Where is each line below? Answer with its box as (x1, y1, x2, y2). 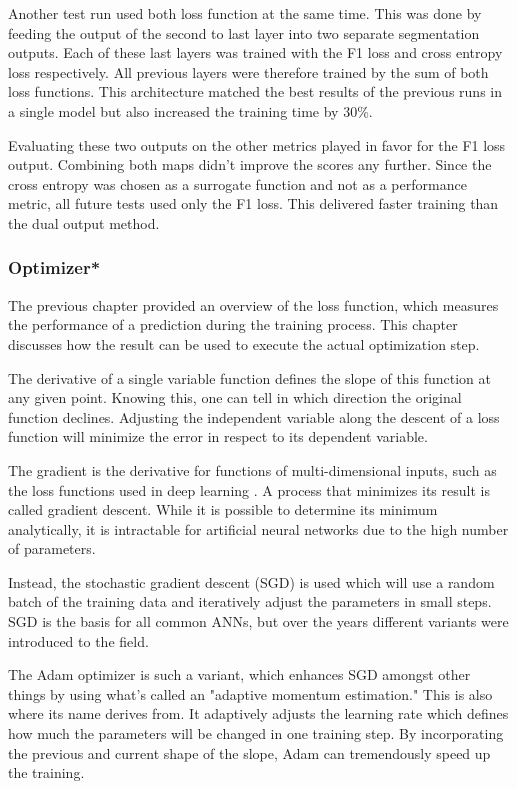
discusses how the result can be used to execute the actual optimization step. (8, 333, 480, 354)
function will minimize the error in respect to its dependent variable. (8, 426, 428, 447)
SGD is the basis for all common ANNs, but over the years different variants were (8, 611, 509, 632)
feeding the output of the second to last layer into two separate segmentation (8, 22, 480, 43)
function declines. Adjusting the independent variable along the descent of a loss (8, 406, 500, 427)
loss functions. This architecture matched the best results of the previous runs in (8, 81, 502, 102)
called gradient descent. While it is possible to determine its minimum (8, 499, 438, 520)
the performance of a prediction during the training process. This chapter (8, 314, 458, 335)
